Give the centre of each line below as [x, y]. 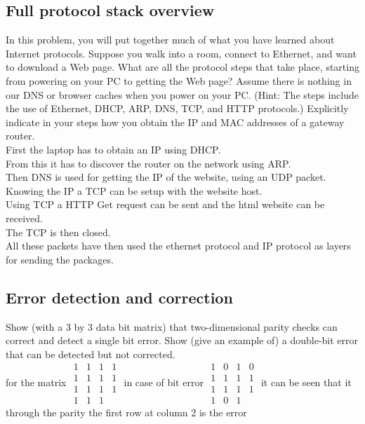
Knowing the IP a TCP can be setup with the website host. [134, 190]
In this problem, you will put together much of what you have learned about [170, 40]
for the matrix [36, 382]
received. [24, 218]
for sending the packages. [60, 259]
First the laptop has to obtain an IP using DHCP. [113, 149]
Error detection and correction [119, 297]
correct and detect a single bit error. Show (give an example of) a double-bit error [182, 340]
